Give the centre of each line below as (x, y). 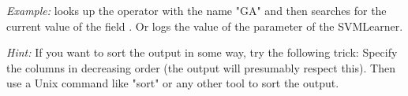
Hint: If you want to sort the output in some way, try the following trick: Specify (202, 52)
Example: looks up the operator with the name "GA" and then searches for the (197, 10)
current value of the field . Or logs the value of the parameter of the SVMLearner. (205, 26)
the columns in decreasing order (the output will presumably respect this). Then (201, 67)
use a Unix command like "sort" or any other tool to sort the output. (173, 83)
